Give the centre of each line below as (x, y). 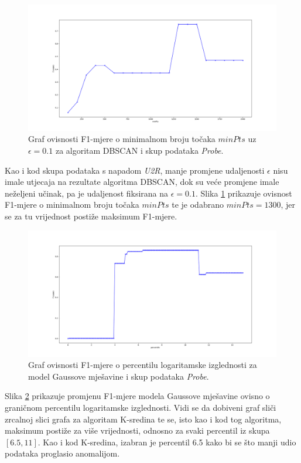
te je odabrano (198, 205)
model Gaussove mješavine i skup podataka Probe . (119, 376)
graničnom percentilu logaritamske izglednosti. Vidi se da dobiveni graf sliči (141, 407)
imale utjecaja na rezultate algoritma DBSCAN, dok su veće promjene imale (142, 182)
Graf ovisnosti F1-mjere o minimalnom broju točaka (122, 139)
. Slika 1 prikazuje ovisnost (244, 193)
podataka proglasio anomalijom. (62, 453)
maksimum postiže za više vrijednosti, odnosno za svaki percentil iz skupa (137, 430)
